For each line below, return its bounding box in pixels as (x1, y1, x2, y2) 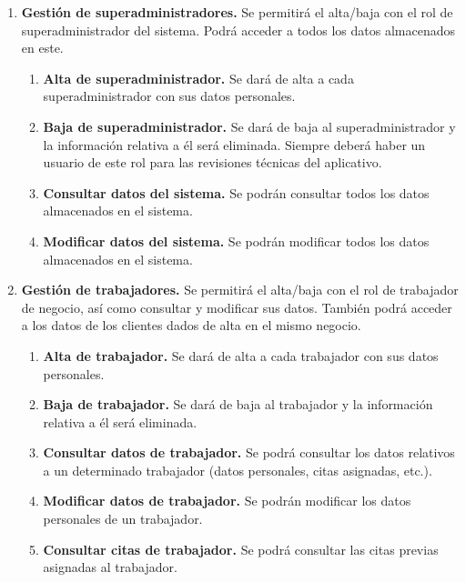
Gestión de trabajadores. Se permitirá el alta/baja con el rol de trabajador (21, 280, 459, 299)
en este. (21, 38, 64, 57)
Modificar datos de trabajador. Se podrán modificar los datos (43, 491, 411, 510)
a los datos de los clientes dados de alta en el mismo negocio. (21, 316, 361, 335)
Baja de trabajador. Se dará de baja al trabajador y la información (43, 395, 433, 414)
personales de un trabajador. (43, 509, 203, 528)
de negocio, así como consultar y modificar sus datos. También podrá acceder (21, 297, 452, 316)
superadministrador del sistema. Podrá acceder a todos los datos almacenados (21, 20, 456, 39)
